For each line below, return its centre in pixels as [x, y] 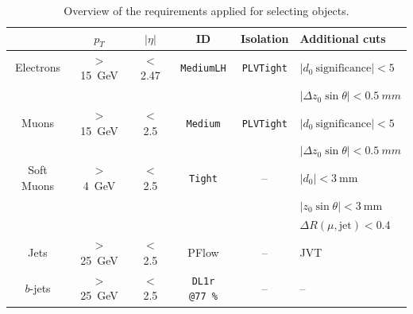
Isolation [265, 39]
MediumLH [203, 69]
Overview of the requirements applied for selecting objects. [206, 10]
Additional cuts [343, 39]
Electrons [38, 67]
